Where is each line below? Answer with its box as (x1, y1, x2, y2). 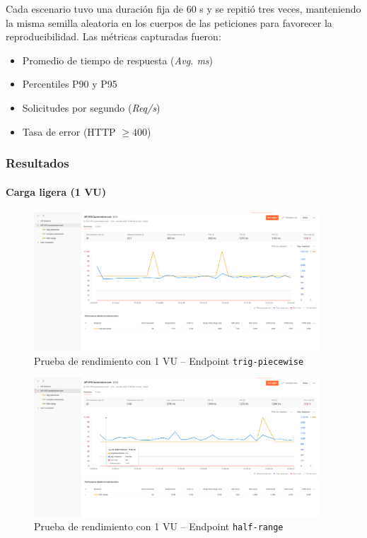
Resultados (6, 154, 69, 172)
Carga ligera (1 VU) (6, 184, 107, 199)
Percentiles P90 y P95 (22, 76, 117, 91)
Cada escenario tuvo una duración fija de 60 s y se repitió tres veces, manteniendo (6, 1, 361, 16)
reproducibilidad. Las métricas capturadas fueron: (6, 29, 221, 44)
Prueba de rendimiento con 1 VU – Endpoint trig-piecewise (34, 353, 304, 368)
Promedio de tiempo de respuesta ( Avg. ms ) (22, 52, 214, 67)
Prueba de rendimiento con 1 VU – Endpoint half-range (34, 519, 284, 534)
